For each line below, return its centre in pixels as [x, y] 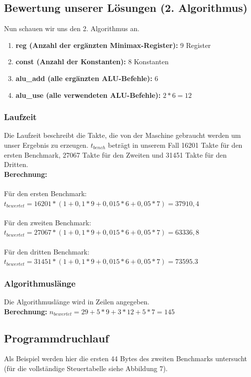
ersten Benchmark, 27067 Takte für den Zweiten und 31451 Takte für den [115, 154]
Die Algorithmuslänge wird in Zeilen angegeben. [77, 301]
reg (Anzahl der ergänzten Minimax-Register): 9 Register [113, 45]
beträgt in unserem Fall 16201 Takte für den [175, 145]
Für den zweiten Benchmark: [48, 222]
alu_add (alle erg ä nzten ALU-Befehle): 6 [87, 78]
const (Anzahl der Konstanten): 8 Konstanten [92, 62]
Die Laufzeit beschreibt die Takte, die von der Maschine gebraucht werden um [123, 135]
